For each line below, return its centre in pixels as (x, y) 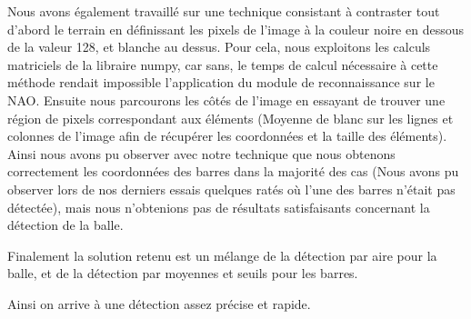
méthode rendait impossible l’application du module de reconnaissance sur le (221, 82)
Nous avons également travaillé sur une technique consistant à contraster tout (224, 11)
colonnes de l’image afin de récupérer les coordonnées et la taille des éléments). (227, 136)
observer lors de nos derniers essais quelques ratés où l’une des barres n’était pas (231, 189)
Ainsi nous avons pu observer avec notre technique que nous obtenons (201, 153)
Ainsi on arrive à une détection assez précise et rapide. (159, 303)
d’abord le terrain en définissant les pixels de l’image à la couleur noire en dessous (235, 29)
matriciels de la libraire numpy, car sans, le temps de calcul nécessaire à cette (223, 64)
